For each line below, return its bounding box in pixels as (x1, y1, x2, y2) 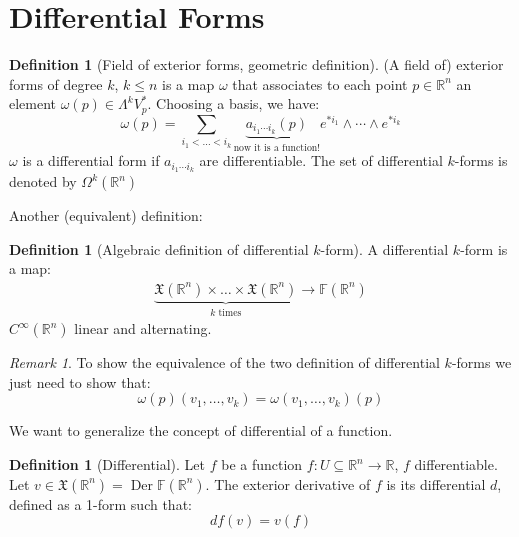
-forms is (454, 150, 508, 171)
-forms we (451, 352, 512, 373)
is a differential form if (22, 150, 160, 171)
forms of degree (9, 73, 103, 94)
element (9, 93, 57, 114)
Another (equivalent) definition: (9, 205, 203, 225)
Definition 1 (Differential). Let (9, 454, 206, 475)
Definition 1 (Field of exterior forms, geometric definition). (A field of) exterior (9, 54, 504, 75)
